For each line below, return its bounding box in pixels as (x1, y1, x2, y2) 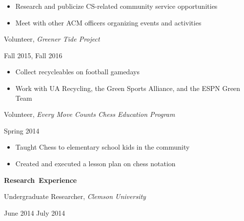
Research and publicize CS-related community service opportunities (15, 1, 218, 11)
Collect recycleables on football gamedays (15, 66, 140, 77)
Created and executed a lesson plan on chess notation (15, 158, 176, 168)
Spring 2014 (4, 125, 40, 135)
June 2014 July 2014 (4, 207, 65, 218)
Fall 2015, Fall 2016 (4, 50, 62, 60)
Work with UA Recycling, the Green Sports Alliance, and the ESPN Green (15, 83, 241, 93)
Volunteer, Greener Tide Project (4, 34, 100, 44)
